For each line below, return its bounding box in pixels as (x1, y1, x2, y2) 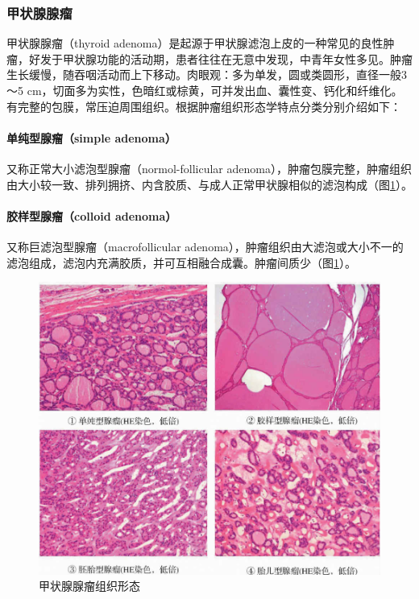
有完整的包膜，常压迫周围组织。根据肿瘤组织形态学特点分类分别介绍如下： (6, 97, 401, 114)
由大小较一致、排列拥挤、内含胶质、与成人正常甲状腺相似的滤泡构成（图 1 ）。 (6, 176, 413, 192)
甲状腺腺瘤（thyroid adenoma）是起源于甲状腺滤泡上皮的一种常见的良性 (6, 35, 384, 52)
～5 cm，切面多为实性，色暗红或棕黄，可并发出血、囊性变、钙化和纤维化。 (6, 82, 403, 98)
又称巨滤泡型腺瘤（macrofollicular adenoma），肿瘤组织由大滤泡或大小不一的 (6, 238, 404, 254)
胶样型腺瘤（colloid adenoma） (6, 207, 177, 224)
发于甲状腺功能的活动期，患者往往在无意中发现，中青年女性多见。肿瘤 (39, 50, 413, 67)
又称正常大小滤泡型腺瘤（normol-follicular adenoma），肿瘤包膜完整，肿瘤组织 (6, 159, 412, 176)
